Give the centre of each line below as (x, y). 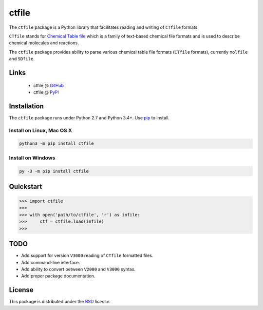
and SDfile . (22, 59)
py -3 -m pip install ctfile (54, 171)
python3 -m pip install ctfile (57, 144)
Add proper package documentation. (58, 276)
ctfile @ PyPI (46, 92)
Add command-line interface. (51, 262)
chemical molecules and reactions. (44, 43)
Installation (26, 106)
